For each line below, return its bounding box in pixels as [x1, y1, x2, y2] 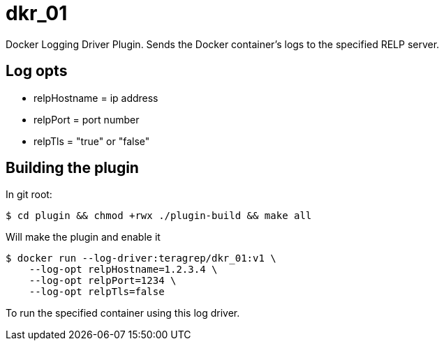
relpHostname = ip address [34, 91, 158, 104]
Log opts [6, 62, 68, 80]
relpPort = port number [34, 113, 140, 126]
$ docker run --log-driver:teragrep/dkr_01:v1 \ [6, 253, 276, 264]
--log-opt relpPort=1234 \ [29, 275, 177, 287]
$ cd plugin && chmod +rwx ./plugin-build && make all [6, 210, 312, 222]
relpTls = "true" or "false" [34, 135, 150, 147]
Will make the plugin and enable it [6, 231, 161, 243]
